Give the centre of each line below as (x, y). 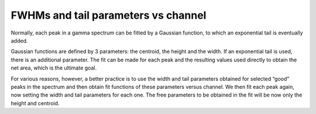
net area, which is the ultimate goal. (54, 68)
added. (19, 40)
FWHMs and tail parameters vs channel (109, 15)
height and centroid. (35, 103)
